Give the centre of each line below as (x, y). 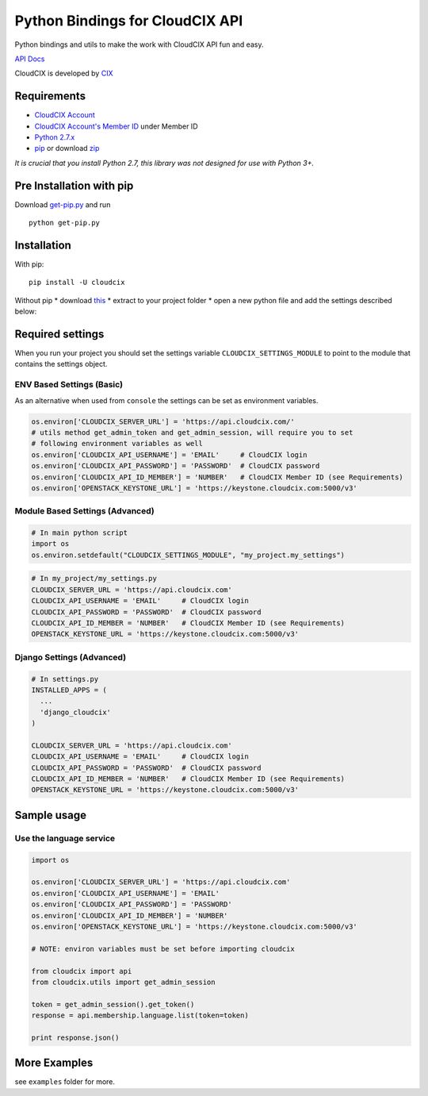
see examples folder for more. (65, 1082)
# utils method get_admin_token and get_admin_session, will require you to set (192, 432)
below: (26, 311)
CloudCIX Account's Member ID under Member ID (116, 126)
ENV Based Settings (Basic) (69, 385)
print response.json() (75, 1037)
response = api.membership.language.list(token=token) (140, 1015)
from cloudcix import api (82, 971)
